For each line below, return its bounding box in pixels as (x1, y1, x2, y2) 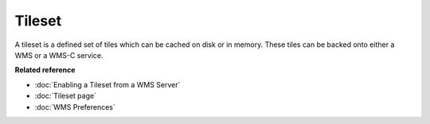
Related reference (14, 65, 76, 75)
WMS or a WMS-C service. (14, 50, 104, 60)
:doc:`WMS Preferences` (34, 102, 115, 111)
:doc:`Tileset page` (34, 91, 97, 101)
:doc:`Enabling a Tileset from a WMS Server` (34, 79, 181, 89)
